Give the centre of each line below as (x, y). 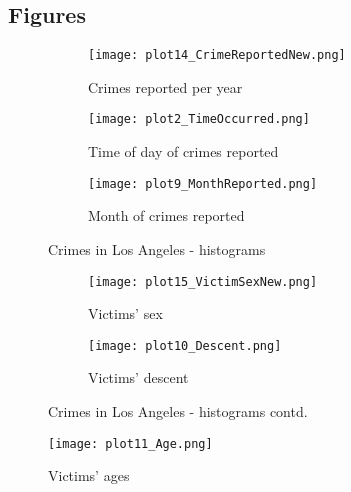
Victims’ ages (89, 475)
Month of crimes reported (166, 215)
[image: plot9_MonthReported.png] (203, 183)
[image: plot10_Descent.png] (185, 345)
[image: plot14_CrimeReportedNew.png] (217, 55)
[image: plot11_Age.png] (130, 443)
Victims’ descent (138, 377)
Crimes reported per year (165, 86)
